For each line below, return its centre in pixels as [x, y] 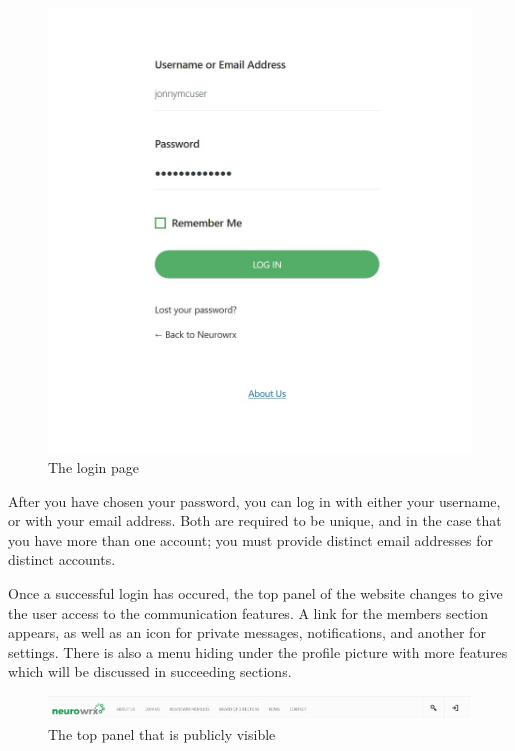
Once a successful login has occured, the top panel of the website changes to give [255, 593]
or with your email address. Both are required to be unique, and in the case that [255, 520]
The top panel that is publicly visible [162, 733]
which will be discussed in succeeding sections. [150, 671]
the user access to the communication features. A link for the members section [248, 612]
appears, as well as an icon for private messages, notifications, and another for [247, 632]
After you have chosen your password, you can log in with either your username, [254, 500]
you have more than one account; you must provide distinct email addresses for [251, 539]
